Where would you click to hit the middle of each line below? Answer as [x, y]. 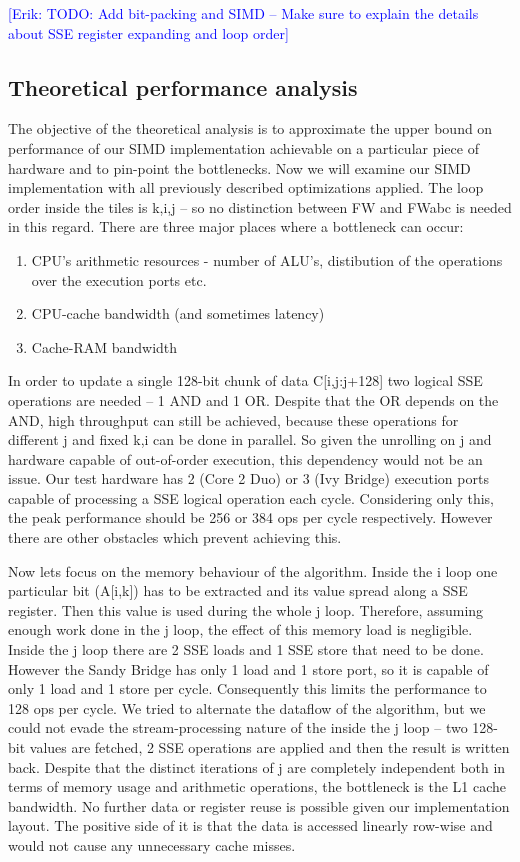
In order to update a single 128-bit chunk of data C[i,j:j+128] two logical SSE [245, 380]
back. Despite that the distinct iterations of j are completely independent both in [257, 766]
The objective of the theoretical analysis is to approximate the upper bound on [250, 128]
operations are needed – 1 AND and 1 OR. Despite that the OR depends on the [253, 399]
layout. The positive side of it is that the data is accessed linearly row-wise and [250, 825]
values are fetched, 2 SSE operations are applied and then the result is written [269, 747]
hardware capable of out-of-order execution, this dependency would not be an [245, 458]
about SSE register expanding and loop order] [148, 32]
